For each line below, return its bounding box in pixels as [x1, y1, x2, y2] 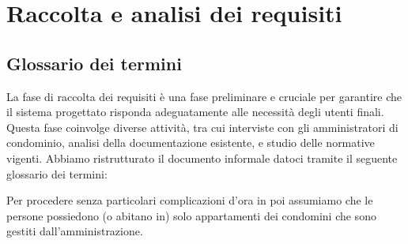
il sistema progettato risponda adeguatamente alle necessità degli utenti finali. [6, 103, 384, 120]
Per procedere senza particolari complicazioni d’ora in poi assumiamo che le [6, 192, 373, 208]
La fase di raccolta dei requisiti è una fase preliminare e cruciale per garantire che [6, 88, 402, 104]
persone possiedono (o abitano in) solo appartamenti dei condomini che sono [6, 207, 376, 223]
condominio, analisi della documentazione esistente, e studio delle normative [6, 134, 375, 151]
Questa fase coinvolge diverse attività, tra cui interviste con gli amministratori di [6, 118, 399, 135]
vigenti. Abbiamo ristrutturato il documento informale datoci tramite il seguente [6, 149, 398, 166]
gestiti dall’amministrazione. [6, 223, 143, 239]
